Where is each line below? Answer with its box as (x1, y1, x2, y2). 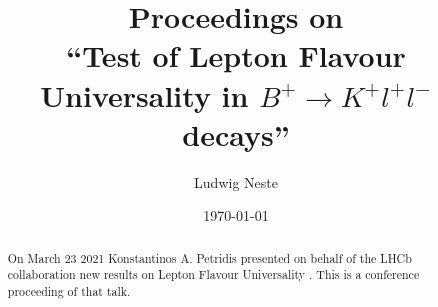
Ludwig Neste (194, 171, 278, 192)
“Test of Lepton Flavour (66, 35, 406, 76)
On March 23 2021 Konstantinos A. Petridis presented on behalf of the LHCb (7, 249, 412, 266)
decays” (182, 113, 290, 154)
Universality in (40, 74, 249, 115)
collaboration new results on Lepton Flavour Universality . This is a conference (7, 266, 420, 283)
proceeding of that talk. (7, 282, 131, 299)
